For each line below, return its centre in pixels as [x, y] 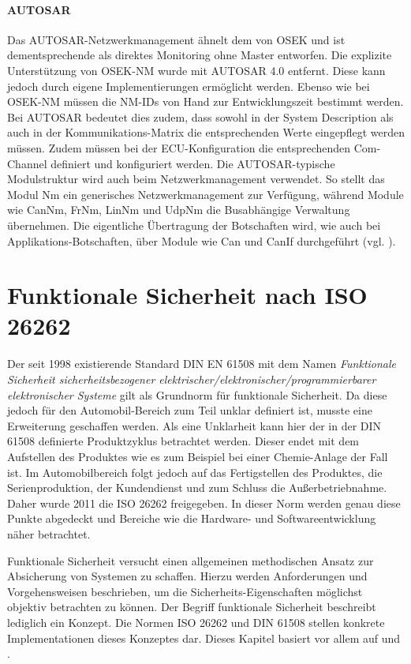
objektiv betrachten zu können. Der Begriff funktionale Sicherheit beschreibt [192, 607]
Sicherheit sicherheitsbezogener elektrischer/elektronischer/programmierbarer [192, 379]
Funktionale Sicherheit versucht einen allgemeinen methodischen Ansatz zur [191, 560]
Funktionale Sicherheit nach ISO [187, 295]
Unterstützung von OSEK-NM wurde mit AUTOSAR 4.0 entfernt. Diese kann [196, 70]
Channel [27, 163]
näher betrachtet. [49, 533]
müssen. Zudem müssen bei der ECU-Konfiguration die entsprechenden [179, 147]
